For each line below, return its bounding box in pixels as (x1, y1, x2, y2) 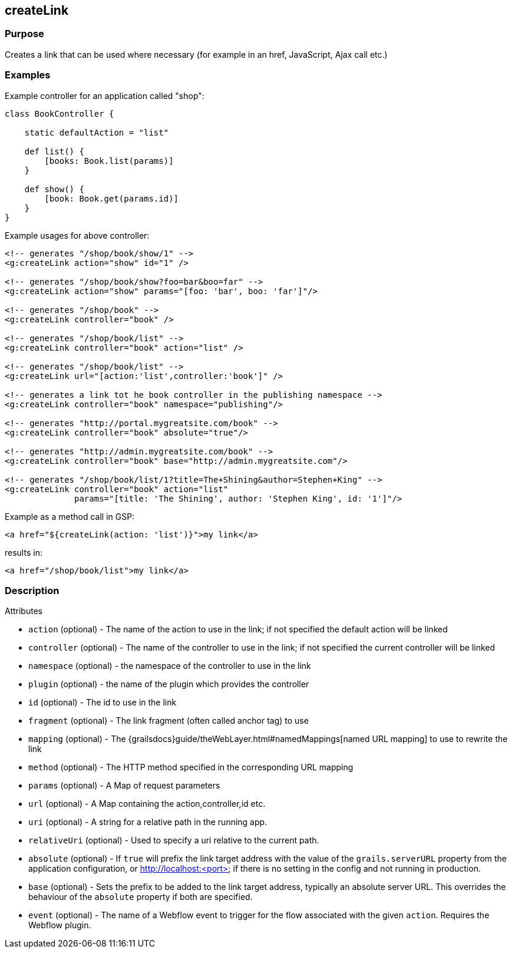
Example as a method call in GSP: (5, 511, 135, 522)
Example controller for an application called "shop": (5, 90, 204, 101)
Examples (5, 69, 51, 81)
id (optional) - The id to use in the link (28, 697, 177, 708)
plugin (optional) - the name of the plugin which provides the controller (28, 679, 309, 690)
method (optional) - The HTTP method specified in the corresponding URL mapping (28, 762, 354, 773)
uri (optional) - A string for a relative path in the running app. (28, 817, 267, 827)
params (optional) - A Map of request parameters (28, 780, 220, 791)
